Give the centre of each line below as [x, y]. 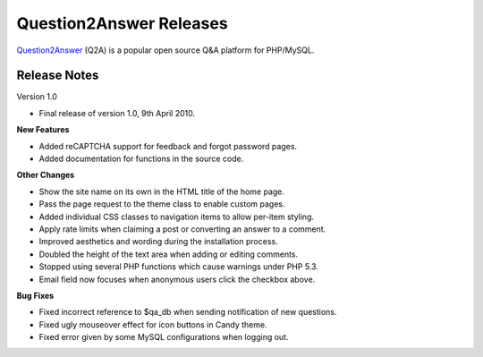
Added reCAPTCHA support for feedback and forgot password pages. [168, 146]
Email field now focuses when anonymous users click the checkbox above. [177, 279]
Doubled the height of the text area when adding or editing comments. [169, 254]
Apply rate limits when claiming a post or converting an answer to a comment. [182, 229]
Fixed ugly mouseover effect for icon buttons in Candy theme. [153, 324]
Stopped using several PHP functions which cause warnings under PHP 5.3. [179, 267]
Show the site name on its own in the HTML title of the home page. [162, 191]
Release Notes [58, 76]
